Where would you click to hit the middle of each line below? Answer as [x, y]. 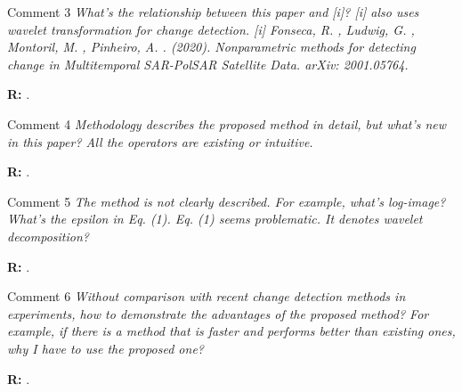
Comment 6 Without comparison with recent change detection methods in [207, 296]
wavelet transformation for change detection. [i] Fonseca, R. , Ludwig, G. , [211, 29]
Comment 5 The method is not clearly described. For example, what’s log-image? [227, 201]
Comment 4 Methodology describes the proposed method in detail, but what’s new [227, 123]
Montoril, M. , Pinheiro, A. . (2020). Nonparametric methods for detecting [211, 47]
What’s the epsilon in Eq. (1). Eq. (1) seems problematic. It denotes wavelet [215, 219]
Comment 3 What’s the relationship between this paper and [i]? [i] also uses [213, 12]
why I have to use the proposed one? [105, 348]
